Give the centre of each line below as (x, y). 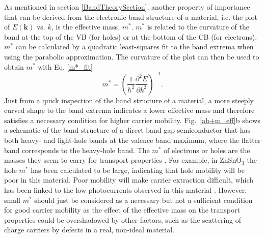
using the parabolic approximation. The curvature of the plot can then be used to (132, 56)
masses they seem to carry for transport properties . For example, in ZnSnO (123, 160)
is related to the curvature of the (198, 27)
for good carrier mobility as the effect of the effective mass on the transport (122, 210)
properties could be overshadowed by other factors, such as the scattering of (123, 219)
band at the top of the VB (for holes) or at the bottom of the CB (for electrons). (131, 36)
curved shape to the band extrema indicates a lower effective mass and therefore (129, 110)
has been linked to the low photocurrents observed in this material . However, (126, 190)
